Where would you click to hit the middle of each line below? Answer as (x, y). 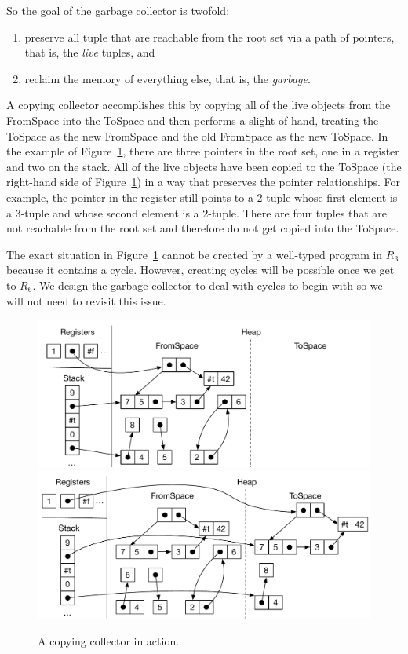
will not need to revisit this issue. (86, 300)
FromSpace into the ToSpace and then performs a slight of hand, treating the (193, 120)
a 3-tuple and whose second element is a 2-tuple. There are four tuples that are (197, 212)
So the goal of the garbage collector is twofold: (118, 10)
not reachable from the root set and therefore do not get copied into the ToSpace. (203, 228)
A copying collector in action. (109, 641)
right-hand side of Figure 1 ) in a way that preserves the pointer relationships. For (203, 182)
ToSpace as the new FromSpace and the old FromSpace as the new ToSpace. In (197, 135)
